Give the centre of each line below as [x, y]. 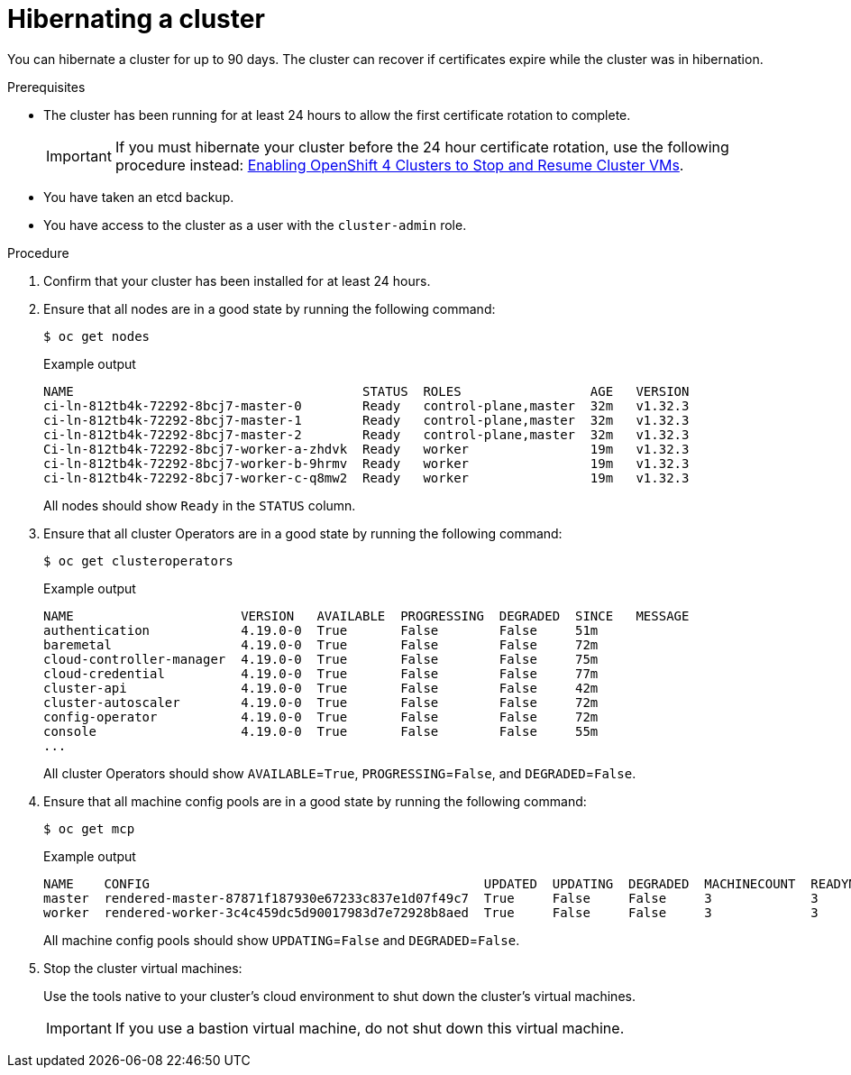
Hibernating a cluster [136, 19]
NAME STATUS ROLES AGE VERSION [366, 391]
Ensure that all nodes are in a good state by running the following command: [270, 308]
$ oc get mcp [89, 828]
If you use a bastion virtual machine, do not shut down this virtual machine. [370, 1028]
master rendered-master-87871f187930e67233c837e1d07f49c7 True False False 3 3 [431, 898]
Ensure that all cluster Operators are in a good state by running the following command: [303, 533]
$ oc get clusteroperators [138, 560]
